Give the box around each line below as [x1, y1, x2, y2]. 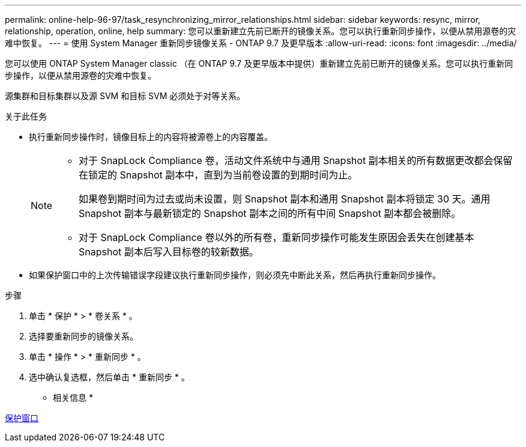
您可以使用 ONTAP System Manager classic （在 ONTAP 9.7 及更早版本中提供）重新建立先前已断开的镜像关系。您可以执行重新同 [5, 58, 513, 68]
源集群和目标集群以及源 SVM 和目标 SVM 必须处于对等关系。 [5, 91, 246, 101]
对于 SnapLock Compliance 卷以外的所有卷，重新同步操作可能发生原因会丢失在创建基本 [79, 231, 474, 243]
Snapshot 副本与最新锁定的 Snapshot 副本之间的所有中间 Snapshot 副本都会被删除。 [79, 207, 461, 219]
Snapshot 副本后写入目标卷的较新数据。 [79, 246, 259, 258]
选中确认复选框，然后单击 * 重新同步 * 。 [29, 372, 190, 382]
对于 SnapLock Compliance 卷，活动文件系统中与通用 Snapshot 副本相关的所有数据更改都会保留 [79, 154, 513, 166]
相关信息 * [53, 392, 93, 403]
